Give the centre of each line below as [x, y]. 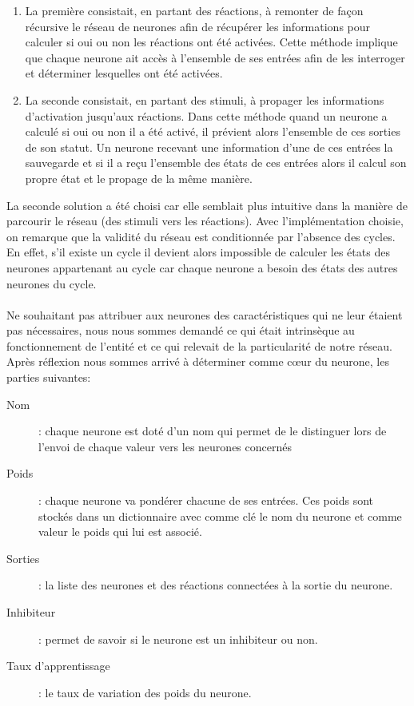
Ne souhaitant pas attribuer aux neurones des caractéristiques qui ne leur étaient [205, 314]
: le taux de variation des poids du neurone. [145, 692]
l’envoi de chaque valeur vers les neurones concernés [165, 446]
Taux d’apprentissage [58, 666]
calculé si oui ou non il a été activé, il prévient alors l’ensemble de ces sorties [213, 131]
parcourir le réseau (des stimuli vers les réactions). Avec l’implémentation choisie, [205, 221]
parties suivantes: [49, 377]
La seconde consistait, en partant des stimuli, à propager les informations [205, 99]
